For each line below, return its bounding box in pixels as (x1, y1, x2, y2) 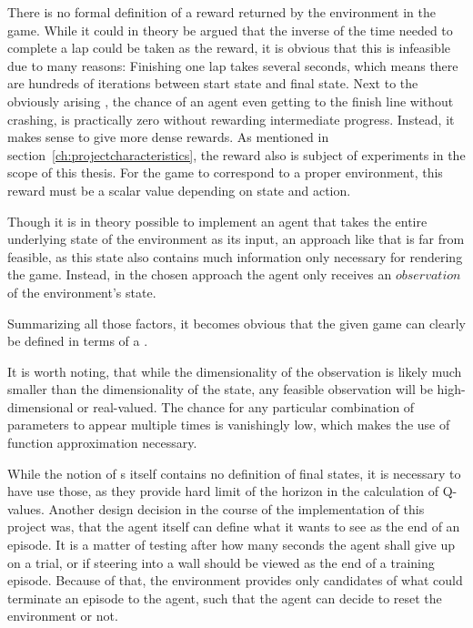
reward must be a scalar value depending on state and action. (7, 180, 351, 199)
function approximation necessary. (7, 433, 197, 452)
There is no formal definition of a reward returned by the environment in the (7, 3, 436, 21)
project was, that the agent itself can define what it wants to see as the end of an (7, 517, 460, 536)
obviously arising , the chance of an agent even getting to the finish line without (7, 91, 454, 110)
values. (7, 499, 45, 518)
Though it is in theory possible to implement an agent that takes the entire (7, 211, 428, 230)
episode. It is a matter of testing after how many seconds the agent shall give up (7, 535, 456, 554)
